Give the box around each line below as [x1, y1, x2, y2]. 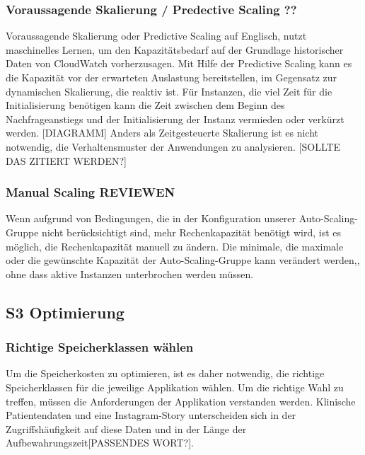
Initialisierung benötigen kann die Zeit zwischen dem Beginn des [6, 98, 285, 113]
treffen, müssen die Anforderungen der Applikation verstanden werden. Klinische [6, 393, 356, 408]
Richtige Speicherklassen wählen [6, 338, 194, 356]
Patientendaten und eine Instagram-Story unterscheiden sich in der [6, 408, 296, 422]
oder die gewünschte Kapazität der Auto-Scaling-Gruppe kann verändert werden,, [6, 253, 360, 267]
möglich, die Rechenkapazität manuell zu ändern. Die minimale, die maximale [6, 238, 344, 253]
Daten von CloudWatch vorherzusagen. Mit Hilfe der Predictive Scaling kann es [6, 56, 352, 71]
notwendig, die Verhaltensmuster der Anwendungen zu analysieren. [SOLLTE [6, 139, 341, 154]
